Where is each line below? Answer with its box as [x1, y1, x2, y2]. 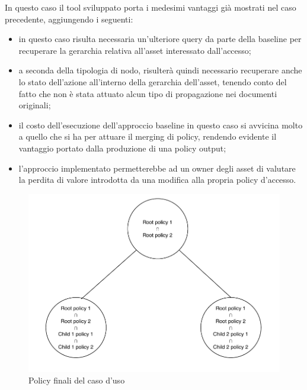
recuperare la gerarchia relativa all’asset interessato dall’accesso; [18, 44, 251, 56]
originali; [18, 99, 51, 111]
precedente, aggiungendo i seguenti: [5, 12, 133, 25]
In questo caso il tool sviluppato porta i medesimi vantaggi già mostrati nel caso [5, 1, 296, 13]
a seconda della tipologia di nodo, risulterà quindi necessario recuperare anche [18, 64, 302, 76]
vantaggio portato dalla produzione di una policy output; [18, 141, 226, 154]
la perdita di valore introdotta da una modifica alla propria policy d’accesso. [18, 173, 296, 186]
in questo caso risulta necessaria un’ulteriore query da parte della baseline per [18, 33, 302, 45]
